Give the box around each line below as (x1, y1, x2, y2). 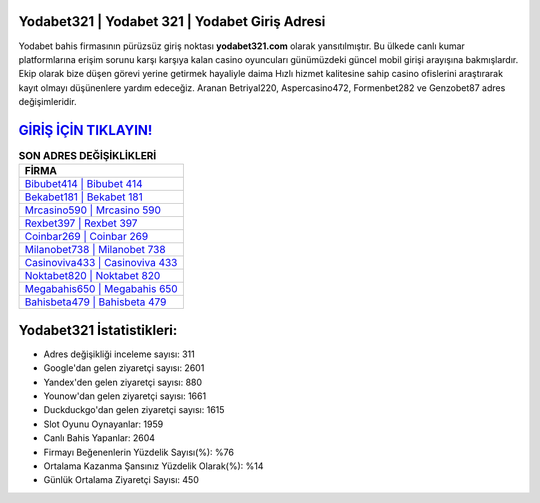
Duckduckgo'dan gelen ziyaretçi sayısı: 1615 (43, 404, 225, 416)
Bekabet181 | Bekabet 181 (24, 190, 144, 204)
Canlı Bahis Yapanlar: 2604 (43, 432, 155, 444)
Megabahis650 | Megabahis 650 (24, 282, 179, 296)
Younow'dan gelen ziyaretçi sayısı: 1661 (43, 390, 207, 402)
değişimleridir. (18, 96, 77, 108)
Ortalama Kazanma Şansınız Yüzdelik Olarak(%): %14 (43, 460, 264, 472)
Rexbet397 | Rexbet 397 (24, 216, 138, 230)
